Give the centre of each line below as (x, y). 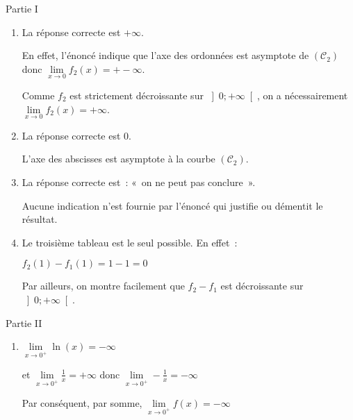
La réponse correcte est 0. (76, 135)
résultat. (40, 219)
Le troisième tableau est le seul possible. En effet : (130, 242)
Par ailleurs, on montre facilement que (103, 286)
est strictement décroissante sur (137, 95)
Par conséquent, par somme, (82, 402)
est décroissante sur (262, 286)
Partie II (24, 322)
